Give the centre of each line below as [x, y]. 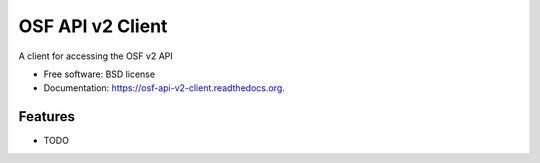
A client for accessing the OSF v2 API [96, 56]
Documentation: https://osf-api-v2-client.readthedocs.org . [164, 88]
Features [46, 116]
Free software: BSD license [99, 74]
